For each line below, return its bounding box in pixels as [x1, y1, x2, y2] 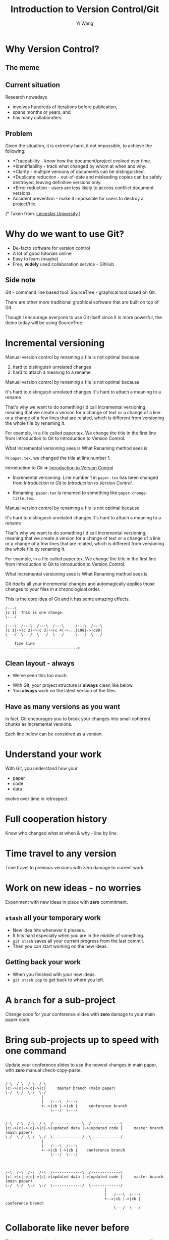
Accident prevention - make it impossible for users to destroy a [12, 195, 144, 201]
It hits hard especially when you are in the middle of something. [12, 932, 145, 939]
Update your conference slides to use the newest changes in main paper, [5, 1061, 157, 1068]
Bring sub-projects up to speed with [5, 1034, 159, 1045]
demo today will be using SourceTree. [5, 320, 84, 326]
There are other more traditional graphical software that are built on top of [5, 299, 159, 305]
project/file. [12, 201, 37, 207]
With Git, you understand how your [5, 765, 78, 772]
